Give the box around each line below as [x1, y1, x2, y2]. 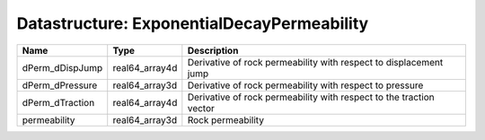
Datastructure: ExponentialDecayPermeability [16, 13, 369, 33]
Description [187, 44, 239, 57]
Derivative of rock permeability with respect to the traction [187, 91, 435, 103]
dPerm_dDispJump [22, 61, 103, 74]
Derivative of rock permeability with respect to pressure [187, 79, 424, 92]
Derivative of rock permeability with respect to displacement [187, 56, 444, 68]
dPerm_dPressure [22, 79, 98, 92]
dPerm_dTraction [22, 96, 95, 109]
